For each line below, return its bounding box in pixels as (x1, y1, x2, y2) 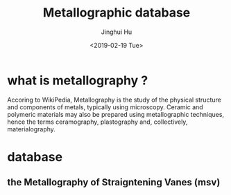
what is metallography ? (7, 73, 148, 88)
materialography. (7, 124, 55, 133)
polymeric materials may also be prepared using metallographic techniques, (7, 110, 224, 118)
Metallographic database (42, 5, 191, 21)
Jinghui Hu (101, 28, 132, 36)
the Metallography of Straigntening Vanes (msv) (7, 176, 221, 188)
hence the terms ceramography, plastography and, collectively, (7, 118, 188, 126)
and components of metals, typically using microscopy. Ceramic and (7, 102, 203, 111)
